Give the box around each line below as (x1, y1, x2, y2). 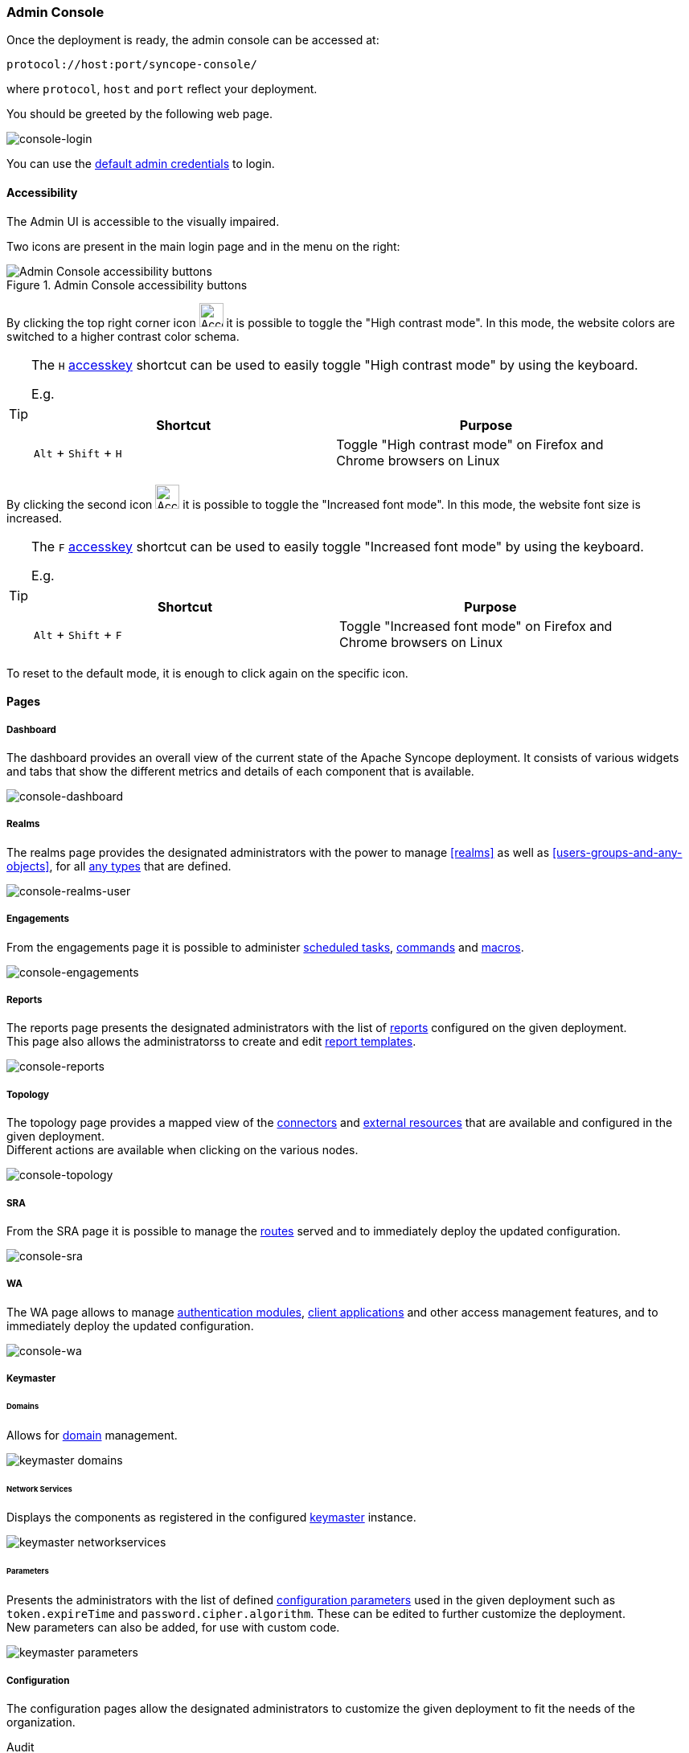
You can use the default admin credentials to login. (6, 157, 275, 171)
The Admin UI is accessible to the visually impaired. (6, 214, 280, 228)
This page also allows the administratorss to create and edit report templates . (6, 1034, 416, 1049)
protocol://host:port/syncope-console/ (6, 58, 257, 72)
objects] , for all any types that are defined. (6, 858, 232, 873)
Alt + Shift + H (34, 444, 122, 461)
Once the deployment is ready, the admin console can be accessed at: (6, 33, 379, 47)
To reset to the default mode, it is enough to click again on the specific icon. (6, 666, 408, 680)
